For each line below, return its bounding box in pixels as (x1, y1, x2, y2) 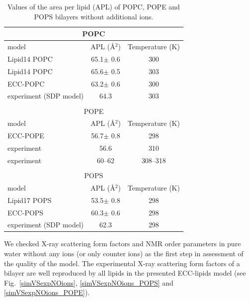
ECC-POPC (7, 78, 45, 89)
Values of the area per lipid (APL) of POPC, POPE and (7, 1, 180, 11)
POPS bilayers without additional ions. (34, 11, 154, 21)
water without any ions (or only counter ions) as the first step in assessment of (4, 248, 244, 259)
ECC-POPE (7, 130, 44, 141)
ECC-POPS (7, 207, 44, 217)
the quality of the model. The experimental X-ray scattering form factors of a (4, 258, 240, 268)
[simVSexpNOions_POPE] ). (4, 287, 90, 298)
